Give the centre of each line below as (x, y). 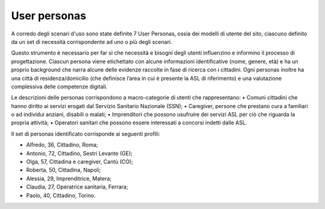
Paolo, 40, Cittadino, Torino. (61, 195)
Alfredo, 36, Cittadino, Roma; (62, 145)
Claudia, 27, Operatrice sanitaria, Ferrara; (77, 187)
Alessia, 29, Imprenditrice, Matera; (69, 178)
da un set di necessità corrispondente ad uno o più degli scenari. (92, 41)
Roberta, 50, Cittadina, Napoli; (63, 170)
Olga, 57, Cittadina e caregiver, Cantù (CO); (80, 162)
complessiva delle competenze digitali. (59, 86)
